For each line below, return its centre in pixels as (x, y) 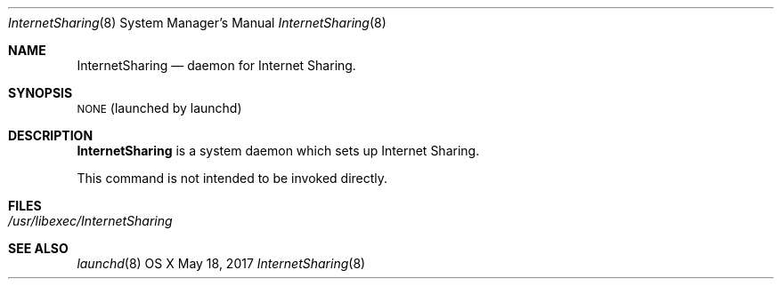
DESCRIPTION (51, 135)
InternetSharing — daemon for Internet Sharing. (216, 65)
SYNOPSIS (41, 93)
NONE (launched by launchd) (159, 108)
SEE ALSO (38, 248)
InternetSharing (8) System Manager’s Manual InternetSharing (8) (197, 23)
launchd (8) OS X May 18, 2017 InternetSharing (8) (221, 263)
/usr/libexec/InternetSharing (90, 221)
